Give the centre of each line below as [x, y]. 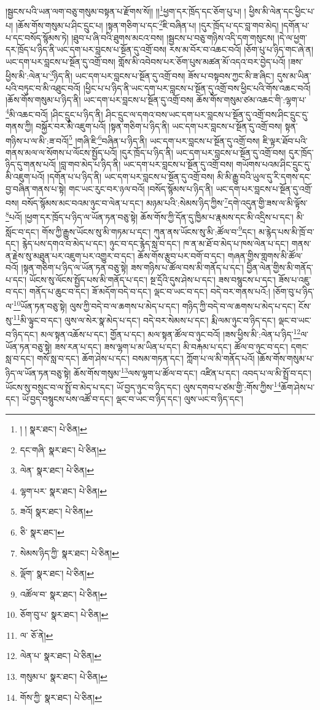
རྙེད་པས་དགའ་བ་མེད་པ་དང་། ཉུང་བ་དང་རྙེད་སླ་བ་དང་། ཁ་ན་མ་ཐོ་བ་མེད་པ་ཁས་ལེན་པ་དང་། [155, 243]
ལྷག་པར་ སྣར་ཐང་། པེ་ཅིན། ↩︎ [63, 490]
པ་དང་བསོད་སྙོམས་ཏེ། [37, 37]
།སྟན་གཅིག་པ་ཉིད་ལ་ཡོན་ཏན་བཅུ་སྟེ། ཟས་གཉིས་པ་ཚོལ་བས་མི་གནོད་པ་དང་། [132, 267]
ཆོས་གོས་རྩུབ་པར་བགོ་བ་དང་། [181, 255]
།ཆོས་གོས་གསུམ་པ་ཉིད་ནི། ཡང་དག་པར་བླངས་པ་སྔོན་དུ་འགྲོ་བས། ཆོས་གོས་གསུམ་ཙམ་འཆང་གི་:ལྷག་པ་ [156, 100]
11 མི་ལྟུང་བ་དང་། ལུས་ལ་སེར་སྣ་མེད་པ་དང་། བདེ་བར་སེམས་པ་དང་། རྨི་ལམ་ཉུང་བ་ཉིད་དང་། [144, 319]
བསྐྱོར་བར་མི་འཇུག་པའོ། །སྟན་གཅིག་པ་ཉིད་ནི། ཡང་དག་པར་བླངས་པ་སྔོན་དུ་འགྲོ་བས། [159, 126]
